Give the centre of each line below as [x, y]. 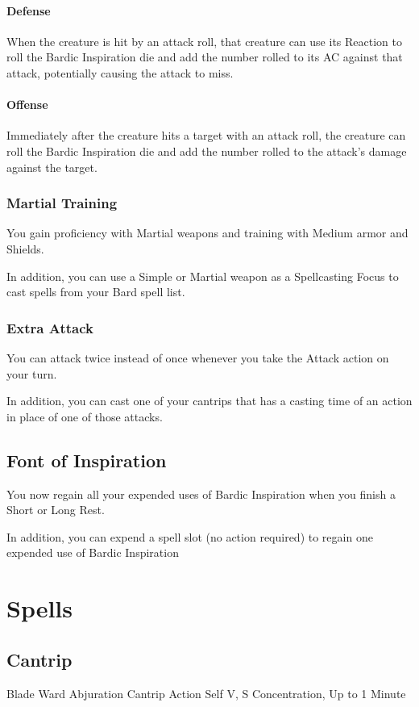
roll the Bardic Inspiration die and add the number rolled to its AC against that [205, 57]
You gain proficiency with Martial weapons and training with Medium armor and [207, 233]
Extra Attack [50, 327]
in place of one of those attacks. [85, 416]
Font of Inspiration [87, 460]
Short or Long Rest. [56, 510]
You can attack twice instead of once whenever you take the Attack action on [198, 357]
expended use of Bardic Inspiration [93, 552]
